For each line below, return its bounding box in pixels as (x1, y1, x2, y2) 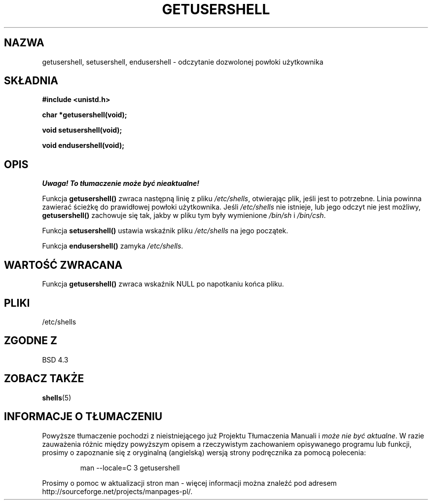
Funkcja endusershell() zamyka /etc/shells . (42, 242, 183, 251)
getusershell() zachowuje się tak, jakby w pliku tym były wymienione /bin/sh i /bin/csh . (42, 211, 326, 220)
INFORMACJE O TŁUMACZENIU (4, 410, 163, 423)
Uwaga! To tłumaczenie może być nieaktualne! (42, 179, 200, 188)
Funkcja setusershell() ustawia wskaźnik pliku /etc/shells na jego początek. (42, 226, 288, 235)
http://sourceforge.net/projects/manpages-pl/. (42, 487, 193, 496)
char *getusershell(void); (42, 110, 127, 119)
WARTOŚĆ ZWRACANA (4, 258, 123, 271)
